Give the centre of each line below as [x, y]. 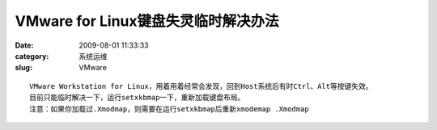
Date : [24, 45]
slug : [23, 68]
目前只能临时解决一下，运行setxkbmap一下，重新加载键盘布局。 [137, 98]
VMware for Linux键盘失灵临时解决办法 [147, 21]
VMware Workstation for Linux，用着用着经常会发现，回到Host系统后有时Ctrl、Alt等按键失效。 [201, 86]
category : [32, 56]
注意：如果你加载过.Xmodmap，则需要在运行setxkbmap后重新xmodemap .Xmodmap [169, 109]
